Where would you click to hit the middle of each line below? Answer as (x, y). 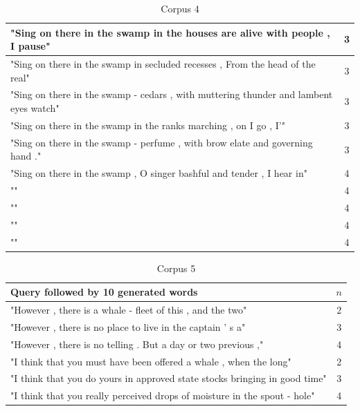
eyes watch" (35, 108)
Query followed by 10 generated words (104, 292)
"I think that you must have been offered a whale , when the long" (151, 361)
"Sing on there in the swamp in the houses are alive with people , (170, 32)
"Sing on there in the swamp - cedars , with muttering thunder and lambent (172, 94)
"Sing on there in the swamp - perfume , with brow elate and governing (162, 142)
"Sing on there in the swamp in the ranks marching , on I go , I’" (148, 125)
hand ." (26, 156)
